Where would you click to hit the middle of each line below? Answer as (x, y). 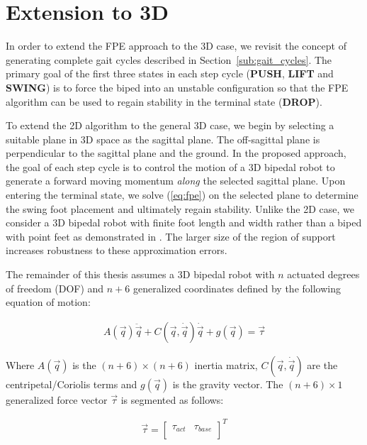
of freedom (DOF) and (55, 288)
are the (322, 364)
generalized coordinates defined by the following (237, 288)
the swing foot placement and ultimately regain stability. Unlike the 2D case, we (180, 208)
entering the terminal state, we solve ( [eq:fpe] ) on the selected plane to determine (182, 195)
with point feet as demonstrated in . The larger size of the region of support (171, 236)
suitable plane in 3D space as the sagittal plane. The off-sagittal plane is (163, 139)
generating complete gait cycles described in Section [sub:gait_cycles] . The (169, 59)
